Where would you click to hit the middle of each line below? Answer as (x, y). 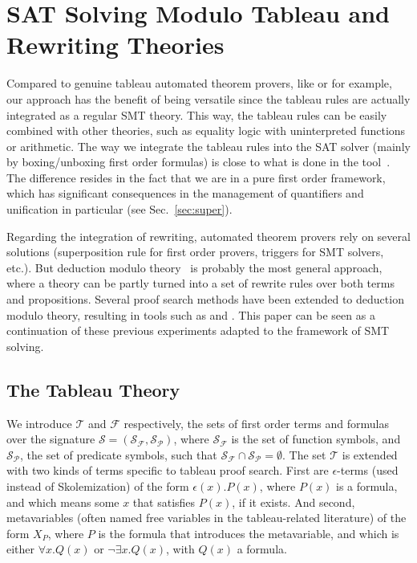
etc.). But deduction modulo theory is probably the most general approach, (194, 267)
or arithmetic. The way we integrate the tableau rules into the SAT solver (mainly (208, 146)
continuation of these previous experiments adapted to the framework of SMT (198, 330)
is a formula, (367, 485)
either (21, 549)
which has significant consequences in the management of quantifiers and (185, 193)
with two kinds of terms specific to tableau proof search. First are (168, 470)
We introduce (39, 423)
